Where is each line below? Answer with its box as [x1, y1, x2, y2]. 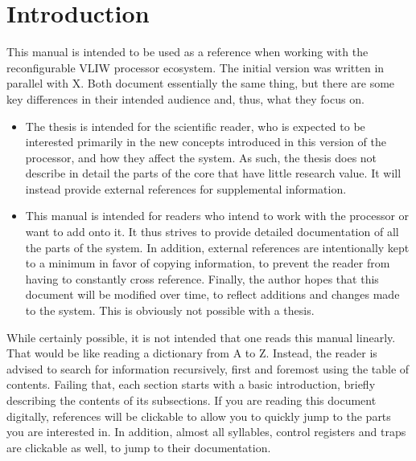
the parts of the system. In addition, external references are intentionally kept [25, 239, 410, 255]
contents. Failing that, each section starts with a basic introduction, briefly [6, 376, 376, 393]
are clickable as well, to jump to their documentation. [6, 439, 271, 455]
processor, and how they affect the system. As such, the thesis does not [25, 149, 377, 165]
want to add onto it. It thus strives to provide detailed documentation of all [25, 223, 399, 240]
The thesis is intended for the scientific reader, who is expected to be [25, 117, 365, 134]
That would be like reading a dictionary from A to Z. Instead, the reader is [6, 345, 377, 361]
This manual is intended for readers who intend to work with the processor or [25, 207, 410, 224]
